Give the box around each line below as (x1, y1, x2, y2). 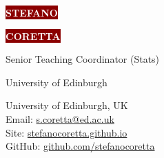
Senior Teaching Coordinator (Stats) (6, 52, 160, 66)
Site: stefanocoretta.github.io (6, 125, 127, 139)
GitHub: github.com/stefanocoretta (6, 139, 155, 153)
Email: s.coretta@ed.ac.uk (6, 111, 114, 126)
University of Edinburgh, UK (6, 98, 128, 112)
